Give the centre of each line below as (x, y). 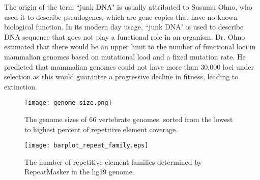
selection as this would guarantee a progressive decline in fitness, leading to (121, 77)
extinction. (21, 86)
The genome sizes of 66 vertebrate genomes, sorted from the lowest (129, 119)
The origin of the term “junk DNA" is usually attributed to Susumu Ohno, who (128, 7)
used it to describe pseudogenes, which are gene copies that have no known (121, 17)
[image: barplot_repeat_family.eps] (86, 146)
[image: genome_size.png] (68, 103)
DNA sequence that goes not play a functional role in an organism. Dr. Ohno (125, 36)
